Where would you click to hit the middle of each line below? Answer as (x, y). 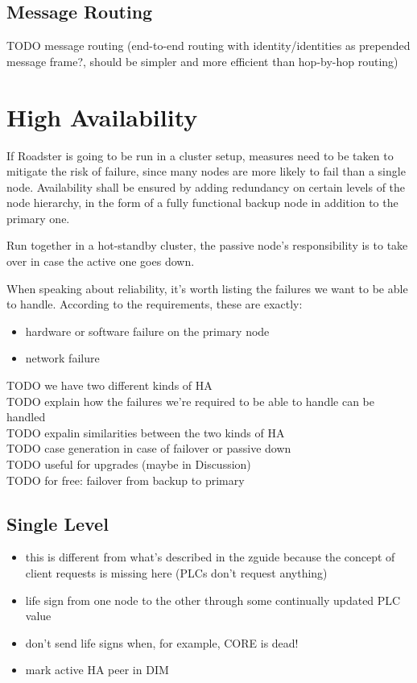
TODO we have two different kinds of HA (109, 385)
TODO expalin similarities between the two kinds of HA (146, 432)
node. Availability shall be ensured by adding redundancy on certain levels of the (206, 186)
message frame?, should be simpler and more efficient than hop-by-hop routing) (202, 61)
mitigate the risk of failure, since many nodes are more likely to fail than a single (206, 171)
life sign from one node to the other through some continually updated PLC (213, 600)
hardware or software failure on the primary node (147, 331)
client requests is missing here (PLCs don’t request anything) (176, 573)
